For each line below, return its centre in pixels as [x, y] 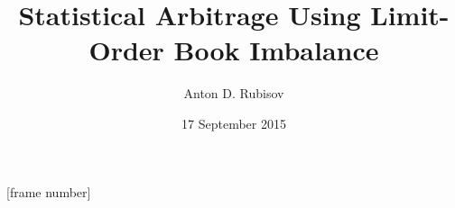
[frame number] [49, 191]
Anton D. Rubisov [234, 93]
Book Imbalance [276, 50]
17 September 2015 [234, 123]
